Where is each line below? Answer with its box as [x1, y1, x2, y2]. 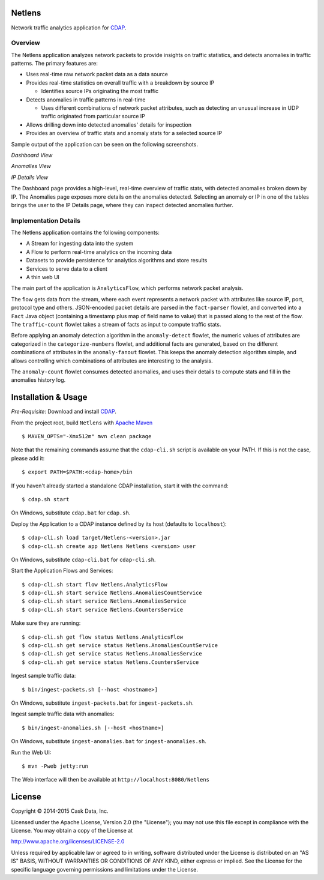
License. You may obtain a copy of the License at [11, 827, 133, 834]
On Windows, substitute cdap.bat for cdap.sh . [11, 509, 131, 516]
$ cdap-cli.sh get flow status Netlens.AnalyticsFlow [22, 633, 183, 640]
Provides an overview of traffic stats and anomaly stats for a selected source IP [26, 130, 222, 137]
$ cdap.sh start [22, 496, 70, 502]
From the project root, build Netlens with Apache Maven [11, 419, 153, 426]
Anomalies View [11, 163, 51, 170]
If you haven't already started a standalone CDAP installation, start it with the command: [11, 482, 229, 489]
